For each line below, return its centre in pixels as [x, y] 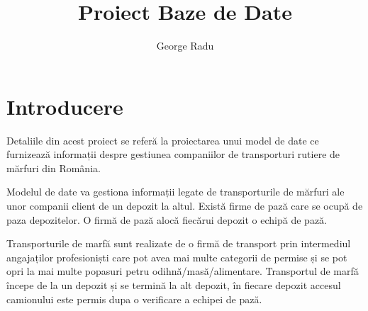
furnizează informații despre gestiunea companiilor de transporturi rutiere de [173, 154]
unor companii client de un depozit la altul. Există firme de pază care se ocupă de [185, 206]
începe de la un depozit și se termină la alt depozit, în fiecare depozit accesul [174, 285]
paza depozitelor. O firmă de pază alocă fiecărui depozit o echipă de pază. [167, 219]
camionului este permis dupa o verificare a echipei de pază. [134, 299]
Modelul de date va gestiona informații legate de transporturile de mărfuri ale [175, 192]
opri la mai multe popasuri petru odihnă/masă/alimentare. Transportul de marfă [183, 271]
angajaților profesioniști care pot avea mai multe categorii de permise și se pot [177, 257]
